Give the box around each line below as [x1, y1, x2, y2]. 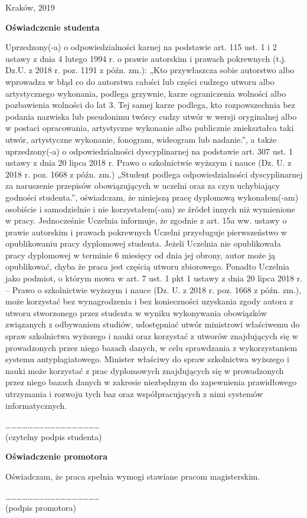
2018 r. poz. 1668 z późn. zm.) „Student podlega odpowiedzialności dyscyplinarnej [5, 168, 303, 180]
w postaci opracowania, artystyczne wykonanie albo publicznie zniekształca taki [5, 122, 294, 134]
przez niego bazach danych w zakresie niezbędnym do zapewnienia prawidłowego [5, 376, 297, 388]
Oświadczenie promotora [5, 450, 108, 463]
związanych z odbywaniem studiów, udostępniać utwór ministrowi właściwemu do [5, 318, 300, 330]
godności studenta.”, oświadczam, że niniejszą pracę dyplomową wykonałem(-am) [5, 191, 299, 203]
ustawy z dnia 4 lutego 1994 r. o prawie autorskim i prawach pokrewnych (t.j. [5, 52, 286, 64]
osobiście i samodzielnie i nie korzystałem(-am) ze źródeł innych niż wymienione [5, 202, 295, 215]
